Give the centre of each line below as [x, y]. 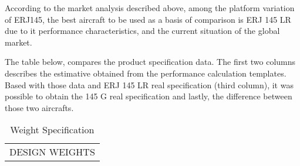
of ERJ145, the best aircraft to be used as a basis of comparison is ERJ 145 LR [148, 19]
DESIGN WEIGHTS [52, 152]
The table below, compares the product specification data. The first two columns [150, 62]
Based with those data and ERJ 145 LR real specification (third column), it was [149, 84]
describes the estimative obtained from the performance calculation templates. [146, 73]
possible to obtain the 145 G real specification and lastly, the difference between [149, 96]
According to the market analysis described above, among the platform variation [150, 8]
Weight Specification [52, 130]
